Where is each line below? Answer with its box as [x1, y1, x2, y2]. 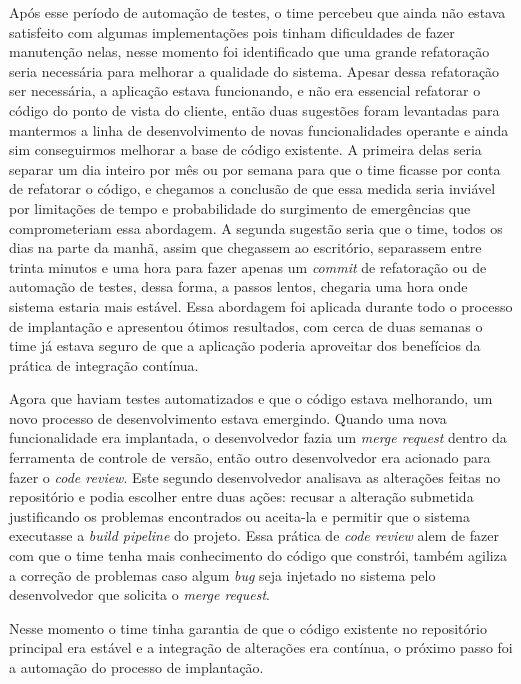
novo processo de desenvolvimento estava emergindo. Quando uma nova [9, 407, 447, 428]
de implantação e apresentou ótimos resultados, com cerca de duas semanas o [9, 315, 483, 336]
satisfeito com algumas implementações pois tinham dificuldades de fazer [9, 21, 455, 42]
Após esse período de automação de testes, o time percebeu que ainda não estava [9, 2, 506, 22]
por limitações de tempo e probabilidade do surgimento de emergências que [9, 197, 471, 218]
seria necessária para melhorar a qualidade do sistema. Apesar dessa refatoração [9, 60, 500, 81]
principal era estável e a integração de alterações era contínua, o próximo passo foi [9, 637, 513, 658]
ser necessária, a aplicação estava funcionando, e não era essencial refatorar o [9, 80, 481, 101]
